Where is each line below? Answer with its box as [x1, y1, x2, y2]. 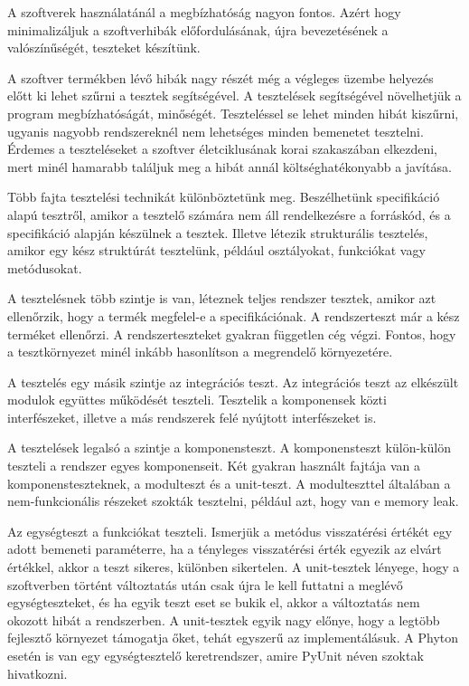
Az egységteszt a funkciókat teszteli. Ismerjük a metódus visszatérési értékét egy [7, 521, 453, 540]
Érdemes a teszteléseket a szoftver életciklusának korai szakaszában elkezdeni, [7, 139, 437, 158]
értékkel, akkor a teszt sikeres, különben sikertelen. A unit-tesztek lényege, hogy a [7, 557, 460, 576]
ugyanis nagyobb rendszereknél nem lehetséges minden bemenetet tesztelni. [7, 121, 424, 140]
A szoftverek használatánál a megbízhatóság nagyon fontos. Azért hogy [7, 3, 401, 21]
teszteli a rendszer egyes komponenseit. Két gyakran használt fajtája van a [7, 456, 421, 475]
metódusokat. [7, 258, 82, 277]
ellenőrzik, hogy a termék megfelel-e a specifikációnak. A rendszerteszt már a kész [7, 306, 460, 325]
